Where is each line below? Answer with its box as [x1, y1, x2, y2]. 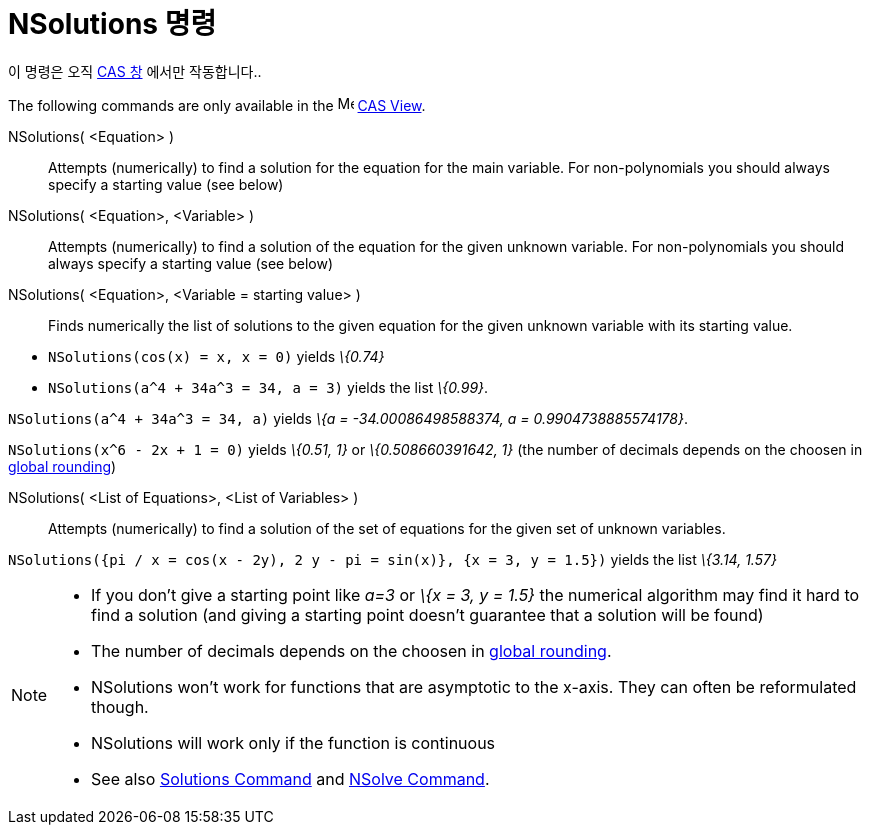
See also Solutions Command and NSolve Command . [91, 768, 490, 789]
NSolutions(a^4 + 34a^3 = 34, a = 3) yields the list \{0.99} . [48, 378, 489, 396]
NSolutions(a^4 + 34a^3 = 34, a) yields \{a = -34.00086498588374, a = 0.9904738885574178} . [8, 409, 688, 427]
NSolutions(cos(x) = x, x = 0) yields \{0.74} [48, 347, 385, 365]
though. [91, 696, 149, 717]
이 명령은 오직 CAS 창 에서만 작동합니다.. [8, 62, 262, 80]
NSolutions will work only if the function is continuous [91, 732, 496, 753]
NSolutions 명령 [8, 7, 217, 41]
